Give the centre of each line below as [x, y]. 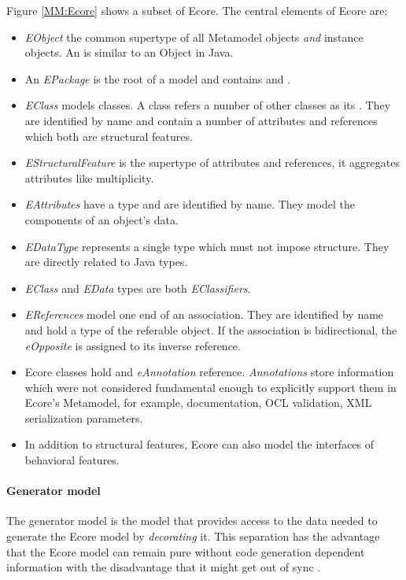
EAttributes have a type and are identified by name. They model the [190, 204]
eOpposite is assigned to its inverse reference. [133, 345]
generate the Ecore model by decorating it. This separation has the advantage [193, 536]
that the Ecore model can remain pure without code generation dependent [186, 551]
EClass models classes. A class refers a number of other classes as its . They [208, 105]
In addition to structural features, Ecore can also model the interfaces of [199, 444]
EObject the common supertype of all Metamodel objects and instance [194, 37]
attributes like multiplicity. [89, 177]
